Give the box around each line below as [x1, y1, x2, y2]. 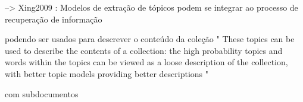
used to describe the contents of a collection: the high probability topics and [5, 44, 283, 56]
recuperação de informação [5, 12, 102, 25]
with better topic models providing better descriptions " [5, 67, 209, 79]
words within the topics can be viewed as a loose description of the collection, [5, 56, 288, 68]
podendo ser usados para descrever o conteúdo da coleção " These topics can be [5, 33, 295, 45]
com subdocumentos [5, 87, 79, 100]
